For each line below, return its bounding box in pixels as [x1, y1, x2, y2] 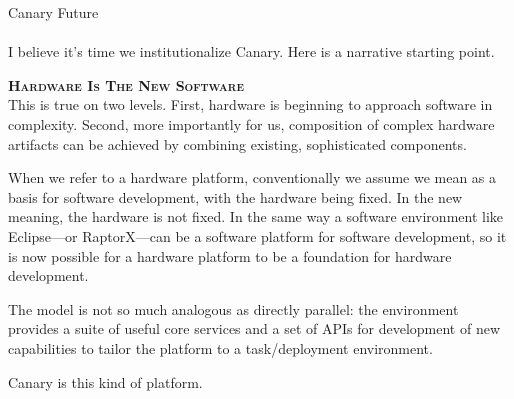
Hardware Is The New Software [8, 74, 244, 95]
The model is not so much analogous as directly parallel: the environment [8, 298, 459, 319]
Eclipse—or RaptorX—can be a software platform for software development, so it [8, 225, 507, 246]
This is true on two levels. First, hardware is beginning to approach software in [8, 94, 493, 115]
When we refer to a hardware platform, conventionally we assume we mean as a [8, 167, 497, 188]
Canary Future [8, 2, 99, 22]
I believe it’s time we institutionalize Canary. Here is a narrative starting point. [8, 41, 495, 62]
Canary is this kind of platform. [8, 371, 203, 392]
